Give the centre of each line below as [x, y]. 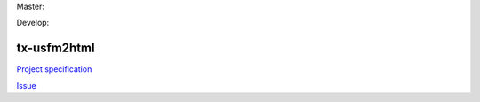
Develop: [33, 23]
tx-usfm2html [56, 48]
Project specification [54, 69]
